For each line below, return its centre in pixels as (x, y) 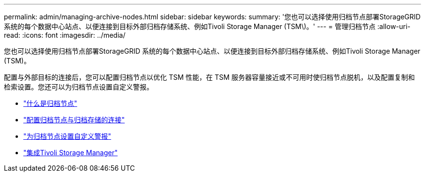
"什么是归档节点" (50, 103)
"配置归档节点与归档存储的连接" (74, 120)
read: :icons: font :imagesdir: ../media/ (65, 35)
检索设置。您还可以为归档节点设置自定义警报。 (79, 87)
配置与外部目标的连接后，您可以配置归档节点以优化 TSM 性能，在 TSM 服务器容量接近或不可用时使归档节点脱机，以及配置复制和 (210, 77)
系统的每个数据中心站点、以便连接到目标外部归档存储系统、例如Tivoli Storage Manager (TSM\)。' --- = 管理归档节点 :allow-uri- (207, 26)
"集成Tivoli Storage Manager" (71, 153)
